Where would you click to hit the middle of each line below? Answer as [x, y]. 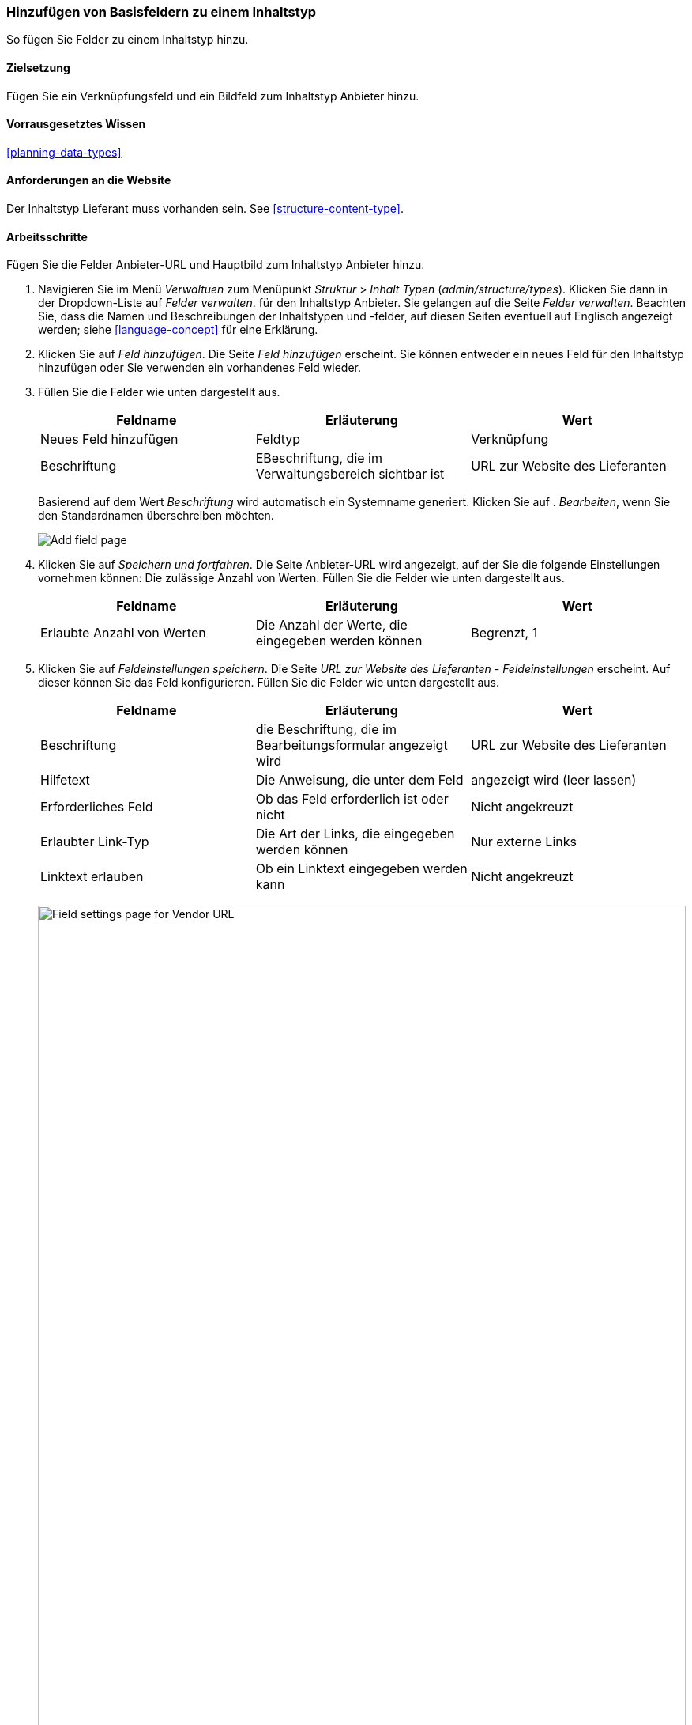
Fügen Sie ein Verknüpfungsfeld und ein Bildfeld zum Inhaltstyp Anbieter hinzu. [213, 96]
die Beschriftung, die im [326, 730]
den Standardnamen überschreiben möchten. [156, 516]
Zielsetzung [38, 67]
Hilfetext [65, 780]
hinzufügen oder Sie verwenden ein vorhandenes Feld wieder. [199, 368]
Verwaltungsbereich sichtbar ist [350, 474]
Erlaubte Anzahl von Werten [123, 633]
